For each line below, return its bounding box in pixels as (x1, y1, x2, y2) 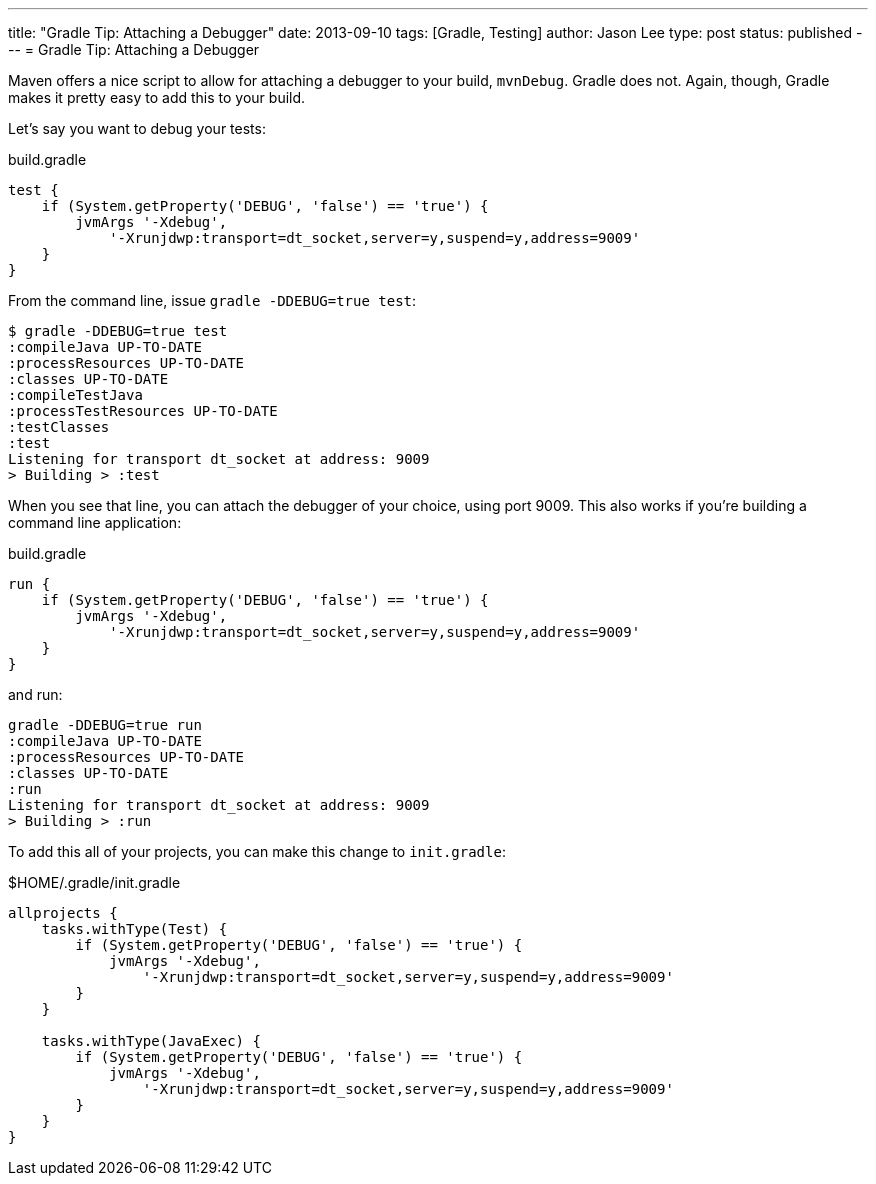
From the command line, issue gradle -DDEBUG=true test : (8, 292, 417, 309)
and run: (8, 686, 63, 703)
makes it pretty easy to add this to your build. (8, 89, 306, 106)
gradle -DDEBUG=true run (8, 717, 202, 733)
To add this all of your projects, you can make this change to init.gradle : (8, 843, 506, 860)
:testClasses (8, 419, 110, 435)
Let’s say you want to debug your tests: (8, 120, 266, 137)
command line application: (8, 514, 182, 531)
